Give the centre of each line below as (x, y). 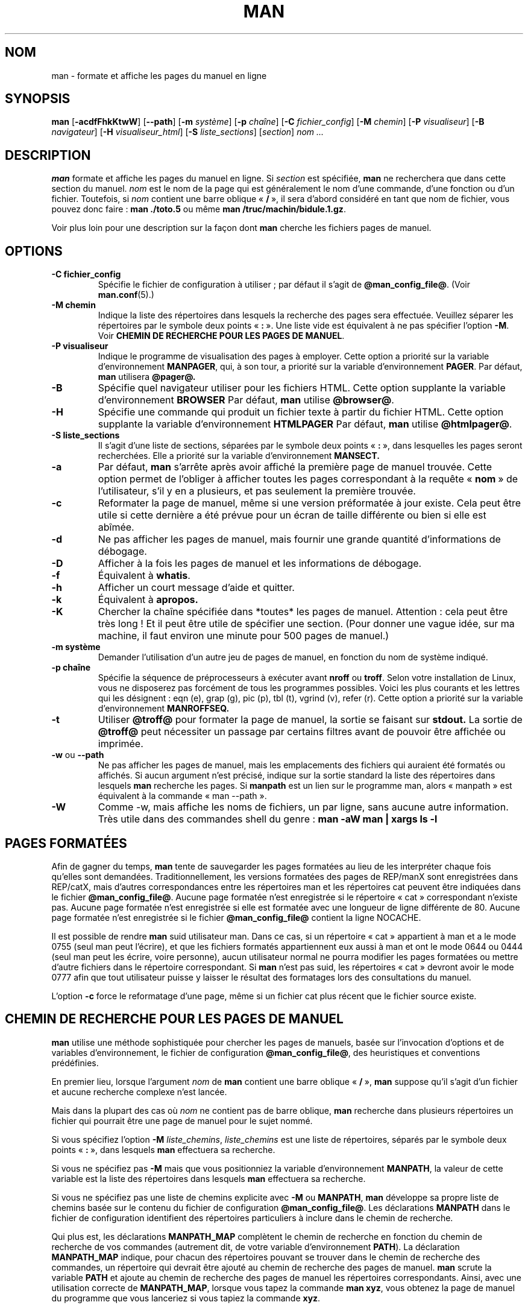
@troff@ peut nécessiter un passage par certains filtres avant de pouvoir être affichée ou (302, 732)
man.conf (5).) (126, 295)
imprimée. (121, 744)
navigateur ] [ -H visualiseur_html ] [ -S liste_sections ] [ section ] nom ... (188, 132)
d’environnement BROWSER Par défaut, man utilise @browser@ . (246, 400)
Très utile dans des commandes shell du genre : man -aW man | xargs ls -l (268, 819)
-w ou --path (78, 755)
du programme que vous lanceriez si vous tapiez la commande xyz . (186, 1298)
